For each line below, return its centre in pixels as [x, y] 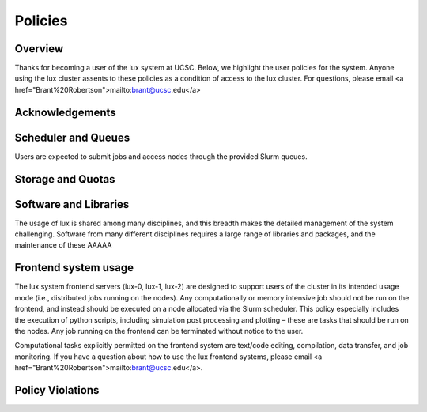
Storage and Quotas [65, 179]
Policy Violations [57, 390]
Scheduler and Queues [72, 137]
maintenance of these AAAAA [63, 245]
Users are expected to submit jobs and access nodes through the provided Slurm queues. [161, 156]
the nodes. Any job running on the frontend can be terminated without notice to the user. [159, 331]
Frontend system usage [74, 268]
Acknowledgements [65, 112]
